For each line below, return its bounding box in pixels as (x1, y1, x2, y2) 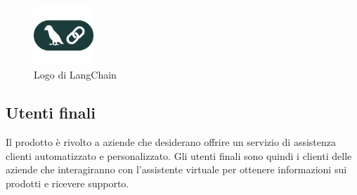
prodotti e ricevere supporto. (6, 175, 129, 190)
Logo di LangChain (34, 67, 117, 82)
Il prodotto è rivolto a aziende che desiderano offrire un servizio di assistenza (6, 135, 336, 149)
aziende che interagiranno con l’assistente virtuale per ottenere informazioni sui (6, 162, 347, 177)
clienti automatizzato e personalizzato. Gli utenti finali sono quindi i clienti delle (6, 148, 352, 163)
